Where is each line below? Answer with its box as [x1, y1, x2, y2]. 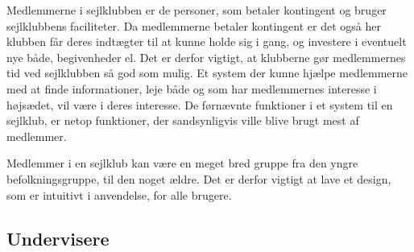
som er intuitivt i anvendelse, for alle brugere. [6, 186, 232, 203]
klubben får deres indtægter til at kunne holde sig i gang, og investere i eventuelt [6, 33, 407, 50]
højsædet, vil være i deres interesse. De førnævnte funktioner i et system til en [6, 96, 393, 113]
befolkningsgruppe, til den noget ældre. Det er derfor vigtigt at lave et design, [6, 170, 391, 187]
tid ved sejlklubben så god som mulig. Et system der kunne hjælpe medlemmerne [6, 64, 408, 81]
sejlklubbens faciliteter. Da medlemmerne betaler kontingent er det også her [6, 17, 381, 34]
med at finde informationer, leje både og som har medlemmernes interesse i [6, 80, 377, 97]
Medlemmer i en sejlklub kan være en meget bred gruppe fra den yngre [6, 155, 358, 171]
